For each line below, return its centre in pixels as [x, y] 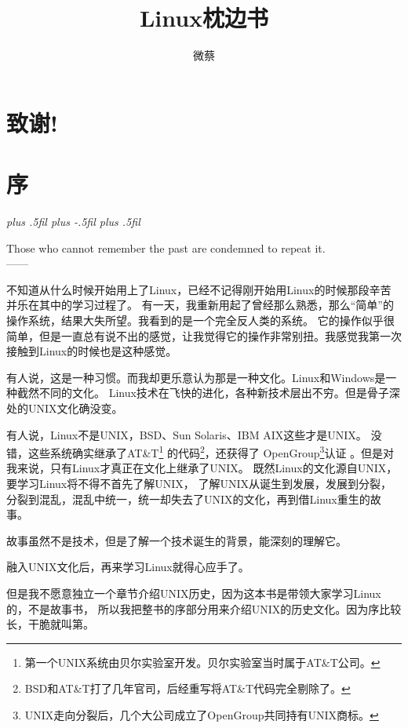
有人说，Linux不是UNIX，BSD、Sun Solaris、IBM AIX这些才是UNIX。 [187, 434]
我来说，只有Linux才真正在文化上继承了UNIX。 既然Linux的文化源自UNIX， [202, 468]
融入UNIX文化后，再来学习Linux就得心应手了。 [128, 567]
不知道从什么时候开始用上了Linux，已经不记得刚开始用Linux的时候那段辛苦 [199, 289]
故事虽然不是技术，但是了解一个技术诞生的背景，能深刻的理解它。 [177, 540]
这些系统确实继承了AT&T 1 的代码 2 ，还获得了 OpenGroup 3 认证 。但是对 [211, 451]
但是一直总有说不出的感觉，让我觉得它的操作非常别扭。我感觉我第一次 [220, 335]
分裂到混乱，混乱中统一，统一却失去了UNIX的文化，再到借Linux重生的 [188, 499]
